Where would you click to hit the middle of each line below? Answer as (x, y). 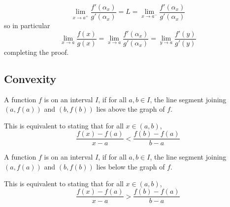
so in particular (27, 25)
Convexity (30, 78)
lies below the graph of (131, 166)
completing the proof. (36, 52)
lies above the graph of (131, 109)
